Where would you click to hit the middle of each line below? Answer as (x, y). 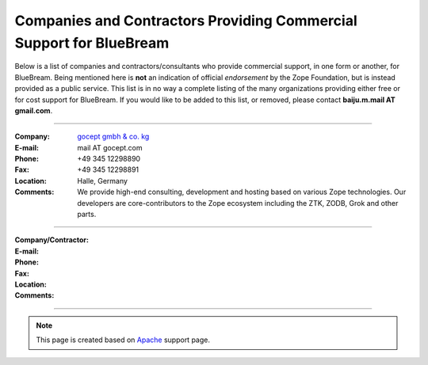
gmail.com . (34, 110)
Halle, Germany (103, 181)
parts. (87, 215)
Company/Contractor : (52, 240)
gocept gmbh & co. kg (113, 137)
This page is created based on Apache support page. (123, 340)
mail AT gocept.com (110, 147)
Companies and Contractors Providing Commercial (186, 21)
